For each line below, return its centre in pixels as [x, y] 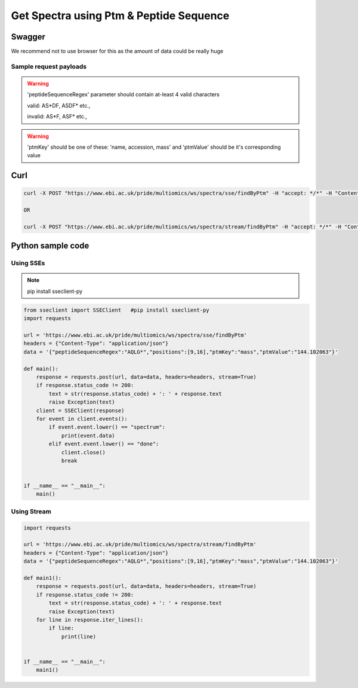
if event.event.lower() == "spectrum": [107, 427]
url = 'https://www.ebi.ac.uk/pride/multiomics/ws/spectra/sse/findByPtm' [135, 335]
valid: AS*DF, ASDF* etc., [59, 105]
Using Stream [31, 511]
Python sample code [50, 246]
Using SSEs [28, 263]
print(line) [79, 636]
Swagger [28, 37]
